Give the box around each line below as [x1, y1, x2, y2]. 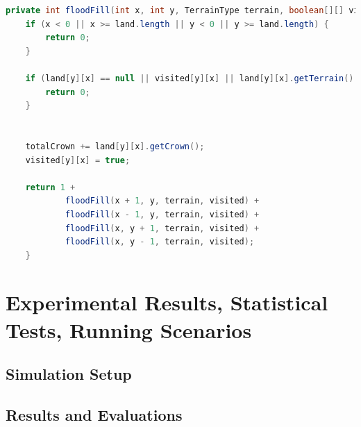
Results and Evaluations [6, 404, 183, 426]
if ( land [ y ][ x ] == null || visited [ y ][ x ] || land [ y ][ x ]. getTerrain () [25, 73, 354, 83]
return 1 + [25, 182, 76, 192]
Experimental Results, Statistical [6, 288, 328, 317]
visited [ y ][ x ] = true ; [25, 155, 131, 165]
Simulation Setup [6, 363, 132, 385]
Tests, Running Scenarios [6, 315, 252, 344]
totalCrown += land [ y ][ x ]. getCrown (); [25, 141, 205, 151]
